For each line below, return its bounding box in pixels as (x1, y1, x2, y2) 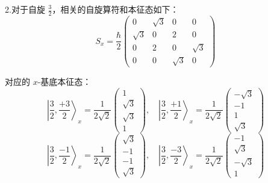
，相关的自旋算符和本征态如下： (52, 3, 179, 15)
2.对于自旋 (5, 3, 45, 15)
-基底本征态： (37, 75, 92, 88)
